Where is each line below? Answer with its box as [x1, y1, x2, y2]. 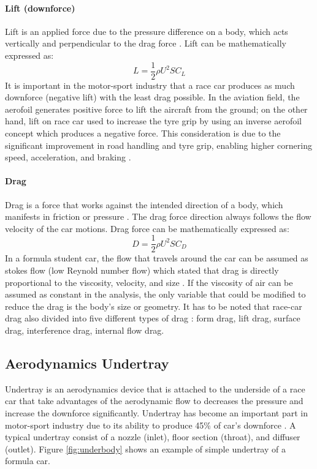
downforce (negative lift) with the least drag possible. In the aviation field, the [5, 91, 300, 103]
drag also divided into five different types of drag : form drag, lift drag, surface [5, 312, 300, 325]
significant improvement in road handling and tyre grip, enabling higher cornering [5, 138, 312, 151]
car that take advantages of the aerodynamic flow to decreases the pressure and [5, 394, 304, 407]
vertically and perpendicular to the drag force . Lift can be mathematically [5, 37, 286, 50]
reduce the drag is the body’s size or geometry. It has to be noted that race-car [5, 299, 302, 312]
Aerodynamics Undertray [5, 353, 169, 372]
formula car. [5, 454, 50, 467]
